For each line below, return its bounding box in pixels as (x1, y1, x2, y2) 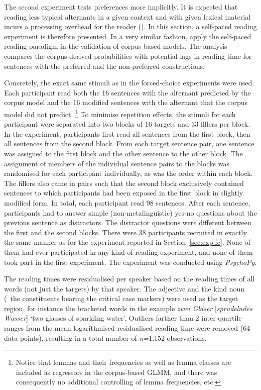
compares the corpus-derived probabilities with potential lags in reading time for (4, 50, 252, 61)
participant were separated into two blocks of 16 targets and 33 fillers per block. (4, 119, 250, 129)
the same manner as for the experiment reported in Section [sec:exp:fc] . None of (4, 237, 250, 247)
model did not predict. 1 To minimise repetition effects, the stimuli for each (4, 107, 236, 119)
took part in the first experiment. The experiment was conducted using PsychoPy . (4, 256, 257, 267)
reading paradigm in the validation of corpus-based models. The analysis (4, 41, 227, 51)
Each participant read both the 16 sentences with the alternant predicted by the (4, 87, 251, 97)
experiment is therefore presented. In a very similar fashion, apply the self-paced (4, 31, 251, 41)
